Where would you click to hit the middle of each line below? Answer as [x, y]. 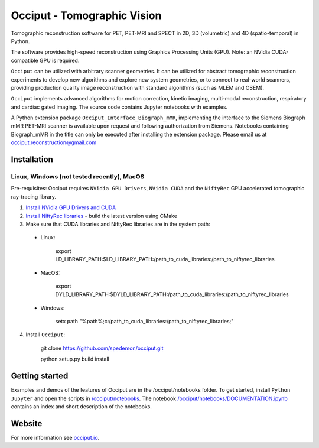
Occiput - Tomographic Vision [86, 15]
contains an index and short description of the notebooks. [81, 406]
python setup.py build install [75, 359]
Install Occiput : [45, 335]
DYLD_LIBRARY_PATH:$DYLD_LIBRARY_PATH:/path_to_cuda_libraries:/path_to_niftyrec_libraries [172, 294]
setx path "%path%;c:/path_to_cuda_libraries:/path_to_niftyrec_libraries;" [144, 322]
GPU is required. [59, 60]
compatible [25, 60]
